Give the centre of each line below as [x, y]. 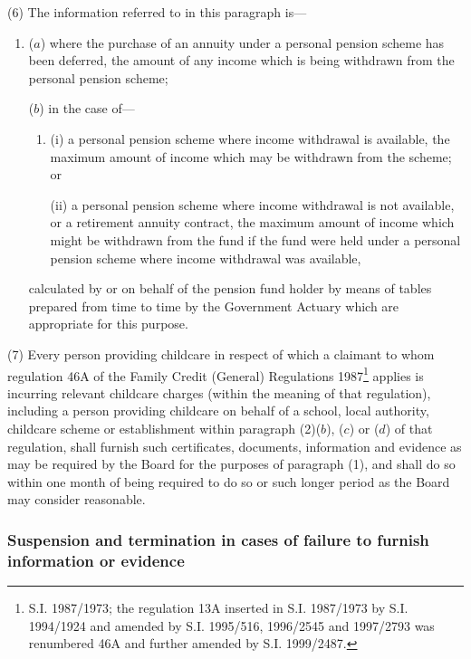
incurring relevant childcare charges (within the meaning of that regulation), [219, 392]
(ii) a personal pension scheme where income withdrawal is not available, [252, 204]
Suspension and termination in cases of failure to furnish [218, 539]
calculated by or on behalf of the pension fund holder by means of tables [230, 288]
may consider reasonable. [77, 499]
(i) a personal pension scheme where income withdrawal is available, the [250, 138]
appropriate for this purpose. [108, 324]
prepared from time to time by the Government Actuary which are [214, 306]
